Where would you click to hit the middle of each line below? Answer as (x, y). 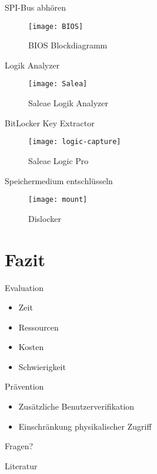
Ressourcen (39, 327)
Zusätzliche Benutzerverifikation (76, 406)
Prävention (24, 386)
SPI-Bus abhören (35, 7)
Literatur (21, 465)
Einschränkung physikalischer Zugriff (85, 426)
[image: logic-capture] (75, 142)
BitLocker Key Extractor (50, 122)
